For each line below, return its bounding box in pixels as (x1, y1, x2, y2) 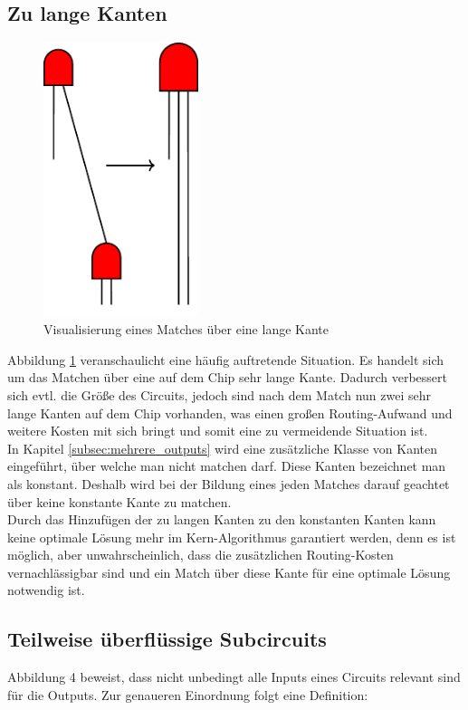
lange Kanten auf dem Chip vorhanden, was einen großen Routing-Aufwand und (7, 403, 453, 422)
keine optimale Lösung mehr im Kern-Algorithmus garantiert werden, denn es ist (7, 527, 456, 546)
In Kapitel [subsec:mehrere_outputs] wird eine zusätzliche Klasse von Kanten (7, 438, 438, 457)
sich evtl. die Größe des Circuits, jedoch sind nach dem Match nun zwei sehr (7, 385, 432, 404)
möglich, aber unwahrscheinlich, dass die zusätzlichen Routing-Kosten (7, 545, 394, 564)
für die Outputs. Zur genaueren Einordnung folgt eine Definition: (7, 685, 368, 704)
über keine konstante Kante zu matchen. (7, 492, 232, 511)
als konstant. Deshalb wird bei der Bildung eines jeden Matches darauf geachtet (7, 474, 450, 493)
